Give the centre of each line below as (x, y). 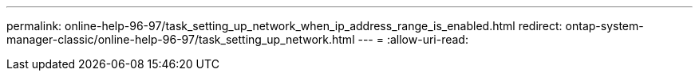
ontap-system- (604, 26)
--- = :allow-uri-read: (413, 39)
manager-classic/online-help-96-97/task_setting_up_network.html (181, 39)
